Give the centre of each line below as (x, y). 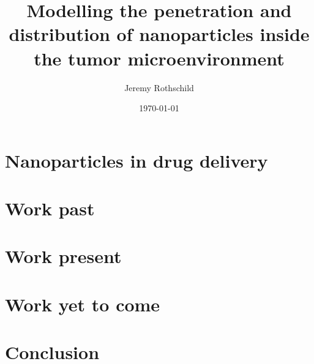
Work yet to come (83, 304)
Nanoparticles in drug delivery (136, 160)
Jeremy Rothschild (159, 87)
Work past (50, 208)
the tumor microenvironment (159, 58)
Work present (63, 256)
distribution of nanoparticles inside (159, 34)
